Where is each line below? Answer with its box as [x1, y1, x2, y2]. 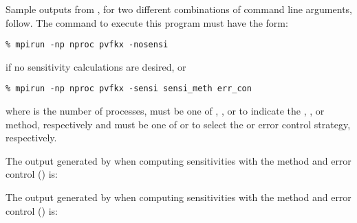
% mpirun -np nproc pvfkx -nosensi [6, 40, 169, 50]
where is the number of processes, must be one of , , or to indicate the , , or [6, 104, 325, 118]
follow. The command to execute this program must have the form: [6, 15, 288, 30]
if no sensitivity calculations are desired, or [6, 59, 186, 73]
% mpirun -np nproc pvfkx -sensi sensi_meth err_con [6, 84, 252, 94]
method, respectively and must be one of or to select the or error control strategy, [6, 117, 351, 131]
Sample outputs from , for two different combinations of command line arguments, [6, 2, 352, 16]
